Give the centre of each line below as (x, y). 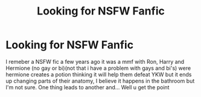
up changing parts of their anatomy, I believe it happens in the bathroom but (100, 81)
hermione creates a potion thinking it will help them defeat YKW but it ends (99, 74)
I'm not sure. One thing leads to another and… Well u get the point (88, 87)
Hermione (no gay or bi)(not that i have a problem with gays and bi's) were (98, 68)
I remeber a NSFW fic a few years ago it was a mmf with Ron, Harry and (95, 61)
